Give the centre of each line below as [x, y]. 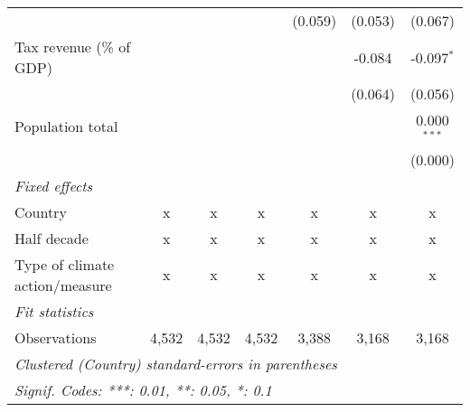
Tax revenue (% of [73, 47]
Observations [56, 337]
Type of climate [65, 264]
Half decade [52, 238]
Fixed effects [54, 185]
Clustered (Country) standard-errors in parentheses [176, 363]
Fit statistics [54, 311]
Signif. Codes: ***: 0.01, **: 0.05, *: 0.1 [143, 389]
